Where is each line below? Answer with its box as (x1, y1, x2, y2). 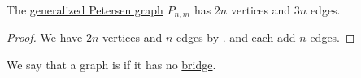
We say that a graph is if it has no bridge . (7, 56, 216, 73)
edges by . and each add (176, 29, 296, 46)
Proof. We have (7, 29, 83, 46)
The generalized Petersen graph (7, 2, 163, 18)
